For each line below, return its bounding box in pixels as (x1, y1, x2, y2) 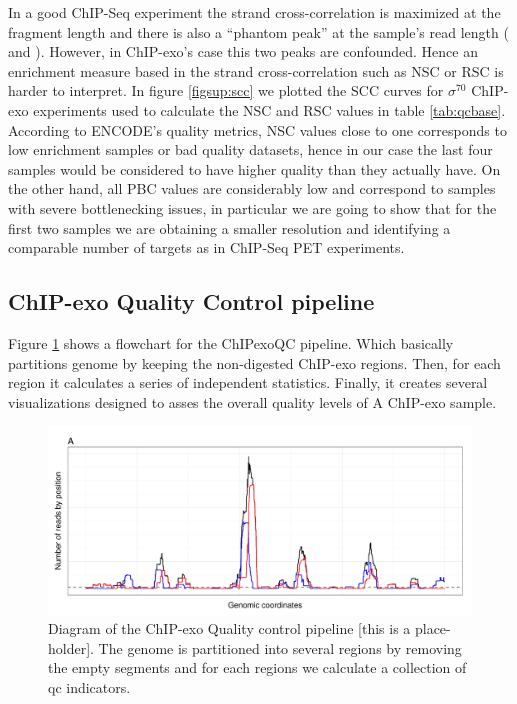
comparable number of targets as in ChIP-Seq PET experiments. (8, 237, 405, 258)
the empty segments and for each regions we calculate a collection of (48, 657, 467, 678)
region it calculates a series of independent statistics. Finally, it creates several (8, 372, 488, 393)
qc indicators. (48, 677, 131, 698)
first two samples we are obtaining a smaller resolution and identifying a (8, 217, 451, 238)
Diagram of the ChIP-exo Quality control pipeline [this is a (48, 618, 411, 639)
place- (414, 618, 451, 639)
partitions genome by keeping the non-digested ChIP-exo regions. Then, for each (8, 352, 501, 373)
